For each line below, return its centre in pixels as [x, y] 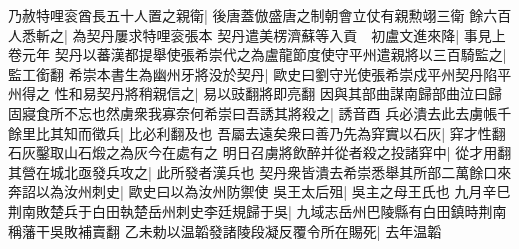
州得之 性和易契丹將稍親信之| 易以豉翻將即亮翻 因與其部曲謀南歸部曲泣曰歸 [255, 93]
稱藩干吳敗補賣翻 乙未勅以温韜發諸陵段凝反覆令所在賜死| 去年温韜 [225, 230]
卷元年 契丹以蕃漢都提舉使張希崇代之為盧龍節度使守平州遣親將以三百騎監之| [257, 54]
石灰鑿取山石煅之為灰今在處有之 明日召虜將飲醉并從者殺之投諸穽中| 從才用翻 [260, 152]
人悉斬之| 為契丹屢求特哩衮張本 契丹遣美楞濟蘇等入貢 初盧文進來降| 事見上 [257, 34]
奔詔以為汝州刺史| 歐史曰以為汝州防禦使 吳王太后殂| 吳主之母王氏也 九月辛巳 [259, 191]
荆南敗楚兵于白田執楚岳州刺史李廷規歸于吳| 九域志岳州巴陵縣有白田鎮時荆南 [257, 210]
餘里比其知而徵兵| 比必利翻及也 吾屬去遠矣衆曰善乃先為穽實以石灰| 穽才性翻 [257, 132]
